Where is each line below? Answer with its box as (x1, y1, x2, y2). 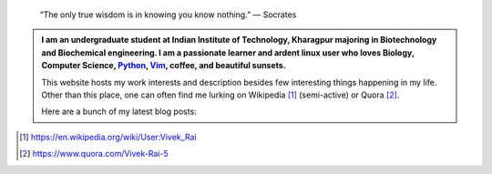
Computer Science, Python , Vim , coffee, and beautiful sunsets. (41, 60, 286, 71)
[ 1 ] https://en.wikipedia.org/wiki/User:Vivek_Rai (19, 131, 197, 142)
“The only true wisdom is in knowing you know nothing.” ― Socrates (39, 9, 297, 20)
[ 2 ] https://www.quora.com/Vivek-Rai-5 (19, 148, 169, 159)
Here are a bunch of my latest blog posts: (41, 106, 198, 118)
